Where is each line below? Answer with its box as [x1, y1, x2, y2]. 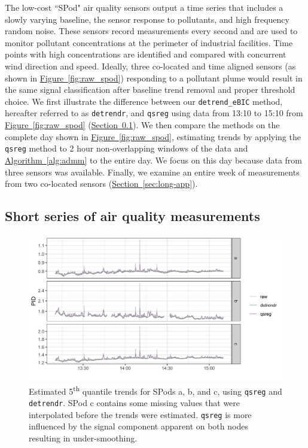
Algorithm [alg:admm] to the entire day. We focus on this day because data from [5, 153, 302, 166]
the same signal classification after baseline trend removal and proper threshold [5, 83, 295, 96]
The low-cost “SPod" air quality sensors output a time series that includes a [5, 1, 283, 13]
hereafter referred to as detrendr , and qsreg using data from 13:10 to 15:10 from [5, 107, 303, 119]
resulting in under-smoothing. [29, 431, 138, 444]
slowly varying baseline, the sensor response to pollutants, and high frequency [5, 13, 289, 25]
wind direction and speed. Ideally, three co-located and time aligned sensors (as [5, 59, 296, 72]
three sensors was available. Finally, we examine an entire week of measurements [5, 165, 300, 178]
